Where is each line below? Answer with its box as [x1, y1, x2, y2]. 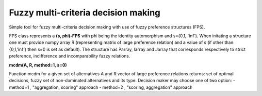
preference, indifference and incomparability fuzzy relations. [9, 53, 131, 59]
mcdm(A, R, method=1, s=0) [9, 62, 67, 68]
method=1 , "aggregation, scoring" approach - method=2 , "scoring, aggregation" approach [9, 84, 193, 90]
